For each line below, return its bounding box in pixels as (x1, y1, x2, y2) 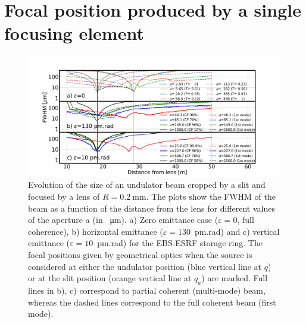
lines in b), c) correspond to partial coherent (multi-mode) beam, (28, 284, 266, 296)
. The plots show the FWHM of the (146, 190, 276, 202)
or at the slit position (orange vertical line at (28, 272, 192, 284)
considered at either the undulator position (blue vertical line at (28, 260, 261, 272)
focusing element (4, 21, 144, 45)
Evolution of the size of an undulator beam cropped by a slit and (28, 178, 266, 191)
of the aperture (28, 213, 83, 226)
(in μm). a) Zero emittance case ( (92, 213, 218, 226)
